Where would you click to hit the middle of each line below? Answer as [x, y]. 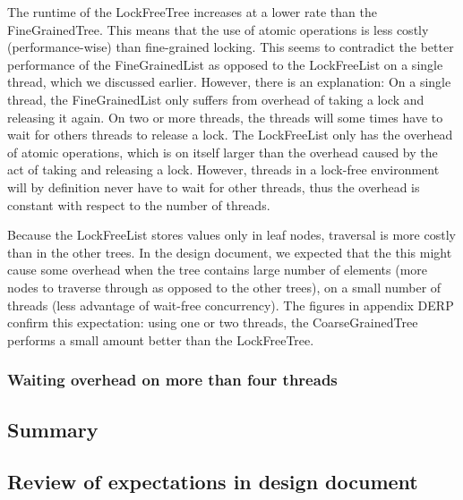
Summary [53, 429]
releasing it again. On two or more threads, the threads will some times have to [225, 117]
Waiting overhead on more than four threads [172, 380]
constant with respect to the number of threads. [139, 204]
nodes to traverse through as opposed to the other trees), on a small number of [224, 287]
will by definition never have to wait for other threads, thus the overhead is [214, 186]
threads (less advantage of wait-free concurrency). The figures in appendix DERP [231, 305]
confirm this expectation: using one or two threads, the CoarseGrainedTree [213, 322]
